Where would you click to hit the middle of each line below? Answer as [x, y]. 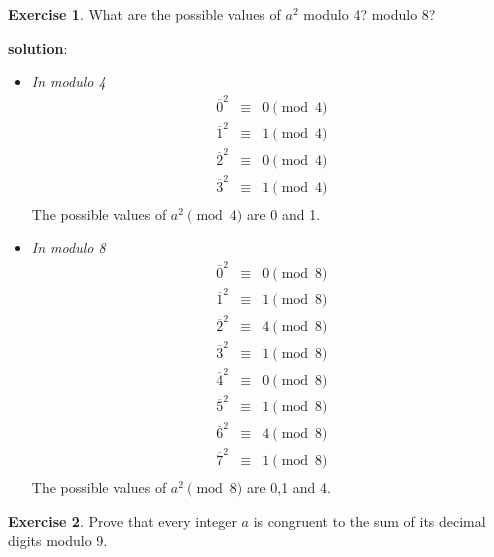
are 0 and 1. [283, 213]
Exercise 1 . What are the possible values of [144, 14]
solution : [38, 47]
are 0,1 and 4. [288, 487]
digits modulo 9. [58, 540]
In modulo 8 [68, 247]
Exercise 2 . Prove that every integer [122, 520]
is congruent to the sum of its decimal [369, 520]
